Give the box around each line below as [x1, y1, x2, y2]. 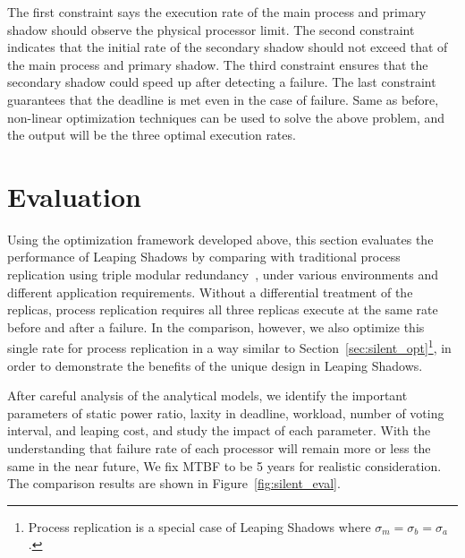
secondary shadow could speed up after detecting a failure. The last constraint [7, 73, 436, 91]
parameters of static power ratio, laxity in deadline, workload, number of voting [7, 403, 444, 422]
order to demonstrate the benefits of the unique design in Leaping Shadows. [7, 356, 423, 374]
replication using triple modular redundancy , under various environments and [7, 265, 439, 284]
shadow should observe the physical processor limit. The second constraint [7, 20, 415, 39]
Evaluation [7, 177, 141, 214]
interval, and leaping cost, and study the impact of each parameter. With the [7, 421, 431, 440]
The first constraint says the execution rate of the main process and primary [7, 3, 427, 21]
